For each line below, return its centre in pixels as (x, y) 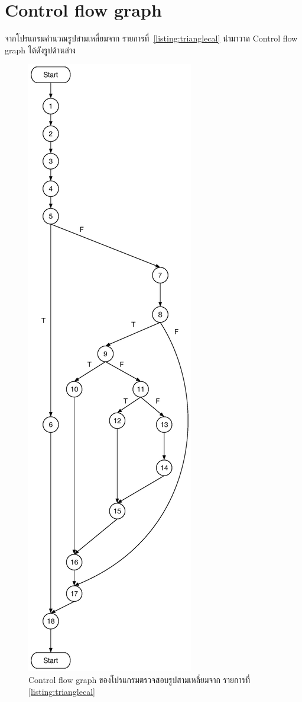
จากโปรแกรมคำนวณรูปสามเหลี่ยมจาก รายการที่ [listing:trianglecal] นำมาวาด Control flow (151, 38)
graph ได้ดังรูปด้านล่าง (40, 50)
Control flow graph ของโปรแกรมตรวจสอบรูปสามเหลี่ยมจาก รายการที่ (139, 679)
